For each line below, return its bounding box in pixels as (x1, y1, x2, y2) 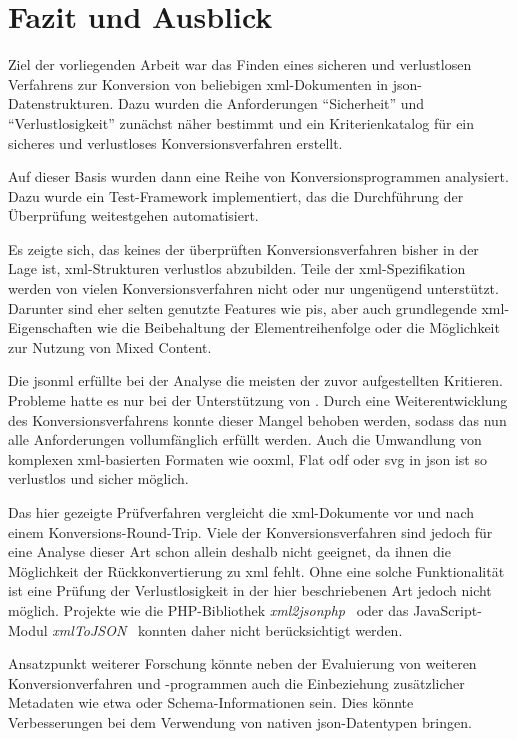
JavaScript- (413, 599, 482, 620)
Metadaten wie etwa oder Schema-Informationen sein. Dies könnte (8, 692, 414, 713)
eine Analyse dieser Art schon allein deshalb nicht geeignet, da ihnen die (8, 541, 451, 562)
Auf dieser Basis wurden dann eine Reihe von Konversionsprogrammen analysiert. (8, 166, 509, 187)
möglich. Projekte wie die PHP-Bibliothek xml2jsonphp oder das (8, 599, 409, 620)
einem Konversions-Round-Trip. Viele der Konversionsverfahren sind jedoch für (8, 521, 493, 542)
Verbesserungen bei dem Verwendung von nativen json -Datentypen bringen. (8, 711, 472, 732)
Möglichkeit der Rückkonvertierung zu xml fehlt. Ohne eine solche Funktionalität (8, 560, 505, 581)
